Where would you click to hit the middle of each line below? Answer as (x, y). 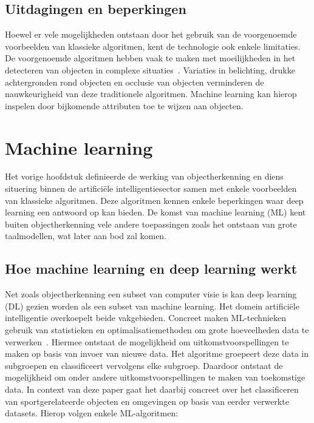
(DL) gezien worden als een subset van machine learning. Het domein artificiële (152, 306)
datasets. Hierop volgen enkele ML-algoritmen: (92, 413)
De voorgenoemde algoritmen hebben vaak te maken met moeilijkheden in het (150, 58)
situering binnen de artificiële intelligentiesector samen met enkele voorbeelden (151, 188)
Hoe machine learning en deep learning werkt (151, 269)
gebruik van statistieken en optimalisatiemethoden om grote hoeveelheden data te (157, 330)
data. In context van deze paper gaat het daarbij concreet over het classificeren (152, 389)
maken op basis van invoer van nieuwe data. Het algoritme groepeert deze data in (157, 354)
